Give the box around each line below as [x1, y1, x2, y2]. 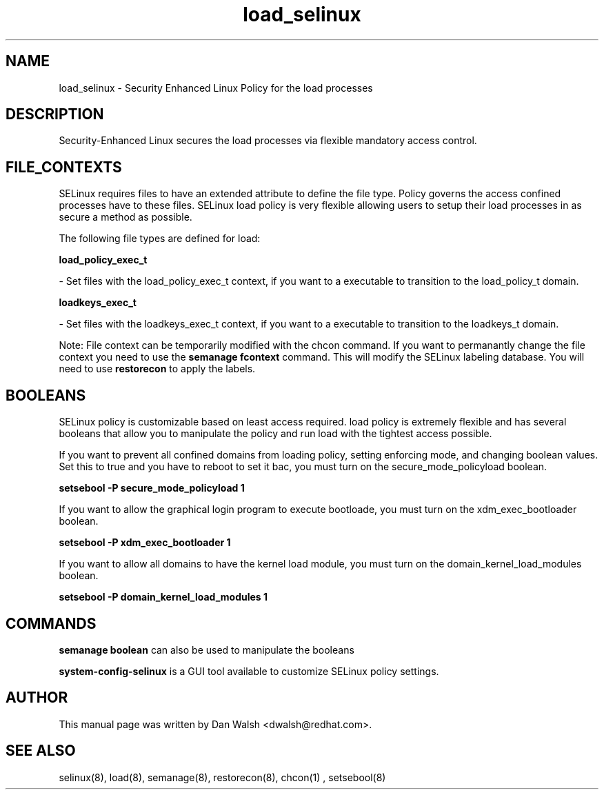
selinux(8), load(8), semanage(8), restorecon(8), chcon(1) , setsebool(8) [59, 771, 386, 783]
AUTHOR [6, 689, 68, 707]
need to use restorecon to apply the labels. [59, 363, 256, 375]
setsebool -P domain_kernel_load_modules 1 [59, 591, 268, 603]
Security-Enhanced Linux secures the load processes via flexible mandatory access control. [59, 134, 477, 147]
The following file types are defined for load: [59, 232, 261, 245]
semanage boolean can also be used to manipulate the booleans [59, 643, 354, 656]
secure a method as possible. [59, 211, 192, 223]
